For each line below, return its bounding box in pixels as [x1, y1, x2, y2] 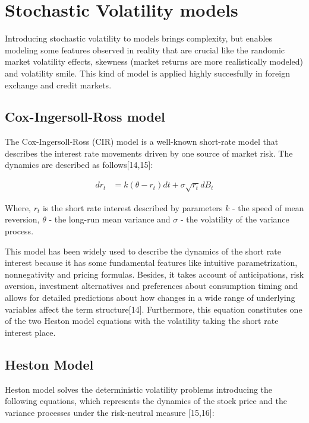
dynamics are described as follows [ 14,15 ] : [5, 158, 153, 171]
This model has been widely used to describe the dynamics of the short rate [5, 244, 281, 257]
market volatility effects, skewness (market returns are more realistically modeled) [5, 55, 303, 68]
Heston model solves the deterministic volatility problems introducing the [5, 383, 273, 395]
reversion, [5, 213, 40, 225]
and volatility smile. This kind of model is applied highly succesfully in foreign [5, 66, 290, 79]
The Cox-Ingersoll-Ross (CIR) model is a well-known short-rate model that [5, 135, 279, 148]
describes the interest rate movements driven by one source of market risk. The [5, 147, 293, 159]
